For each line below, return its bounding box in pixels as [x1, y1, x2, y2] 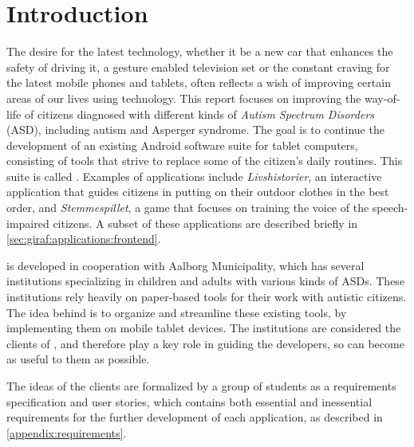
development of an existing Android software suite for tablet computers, [6, 136, 358, 153]
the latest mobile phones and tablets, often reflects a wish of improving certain [6, 74, 391, 91]
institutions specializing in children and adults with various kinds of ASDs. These [6, 273, 405, 289]
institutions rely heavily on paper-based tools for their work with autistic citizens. [6, 288, 407, 305]
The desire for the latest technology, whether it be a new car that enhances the [6, 43, 393, 60]
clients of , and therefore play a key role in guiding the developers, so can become [6, 335, 404, 351]
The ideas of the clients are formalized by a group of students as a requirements [6, 378, 396, 394]
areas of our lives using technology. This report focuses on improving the [6, 89, 361, 106]
